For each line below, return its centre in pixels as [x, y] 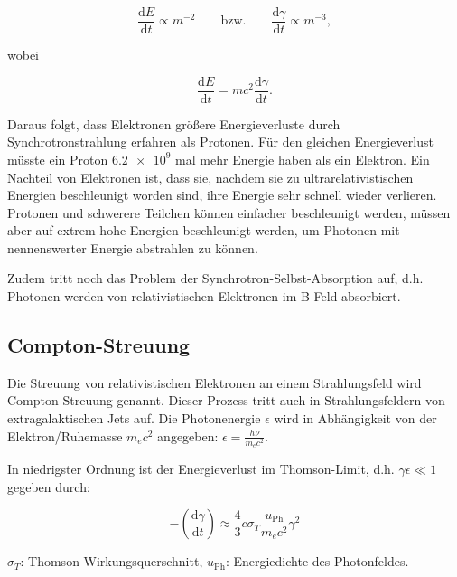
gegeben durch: [49, 486]
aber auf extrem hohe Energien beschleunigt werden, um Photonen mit [204, 230]
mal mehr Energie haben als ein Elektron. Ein [303, 159]
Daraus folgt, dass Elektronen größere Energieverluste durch [174, 123]
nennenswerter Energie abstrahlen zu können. [133, 247]
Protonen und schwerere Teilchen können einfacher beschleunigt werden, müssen [229, 212]
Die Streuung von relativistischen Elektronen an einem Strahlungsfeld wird [215, 382]
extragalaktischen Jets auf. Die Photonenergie [134, 418]
